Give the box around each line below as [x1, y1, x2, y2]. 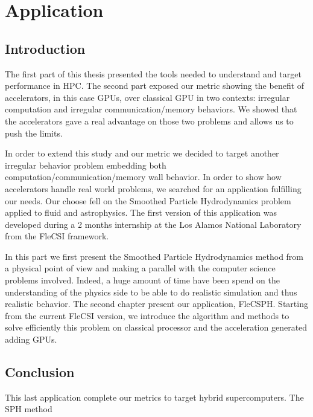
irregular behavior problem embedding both [5, 158, 166, 171]
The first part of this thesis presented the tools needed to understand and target [5, 67, 302, 80]
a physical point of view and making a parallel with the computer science [5, 262, 276, 274]
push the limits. [5, 126, 63, 139]
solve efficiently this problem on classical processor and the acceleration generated [5, 321, 308, 334]
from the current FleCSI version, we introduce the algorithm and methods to [5, 309, 289, 322]
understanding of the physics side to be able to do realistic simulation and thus [5, 285, 297, 298]
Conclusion [5, 363, 75, 381]
